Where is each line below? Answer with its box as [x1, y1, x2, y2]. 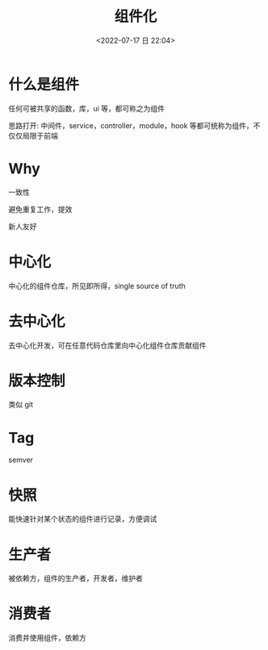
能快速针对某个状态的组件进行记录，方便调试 [8, 514, 157, 524]
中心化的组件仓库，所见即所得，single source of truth [8, 281, 186, 290]
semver [8, 455, 34, 465]
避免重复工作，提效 [8, 204, 73, 214]
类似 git [8, 400, 34, 410]
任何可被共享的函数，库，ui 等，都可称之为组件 [8, 103, 165, 113]
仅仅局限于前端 [8, 131, 58, 140]
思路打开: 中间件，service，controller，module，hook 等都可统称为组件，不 [8, 120, 261, 130]
